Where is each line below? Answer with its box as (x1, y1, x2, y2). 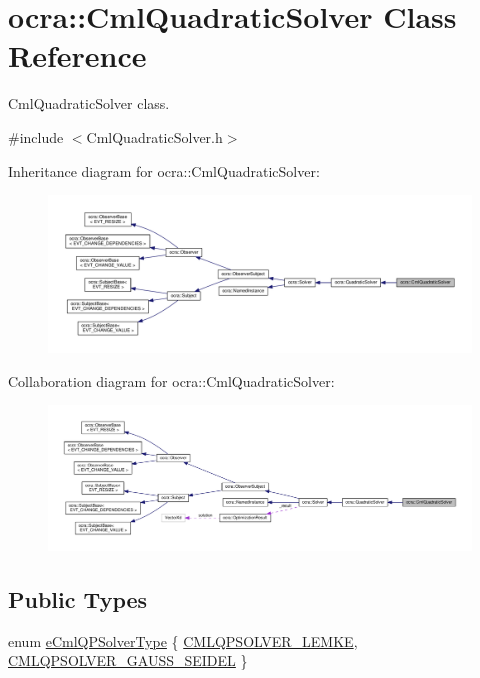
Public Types (8, 583, 148, 614)
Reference (8, 35, 147, 76)
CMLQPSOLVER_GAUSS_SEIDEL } (8, 650, 248, 671)
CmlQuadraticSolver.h (86, 126, 223, 147)
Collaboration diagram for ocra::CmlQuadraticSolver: (8, 370, 335, 391)
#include (8, 126, 64, 147)
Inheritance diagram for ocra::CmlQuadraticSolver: (8, 160, 320, 181)
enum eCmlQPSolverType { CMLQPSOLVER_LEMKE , (8, 630, 358, 651)
